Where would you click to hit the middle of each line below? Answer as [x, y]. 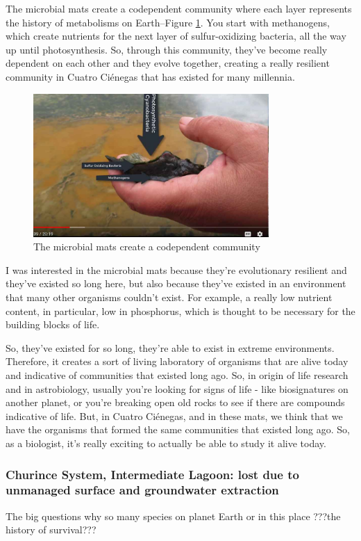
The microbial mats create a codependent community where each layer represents [179, 8]
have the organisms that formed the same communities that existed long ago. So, [178, 429]
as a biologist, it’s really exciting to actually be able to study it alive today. [166, 443]
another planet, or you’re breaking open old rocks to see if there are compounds [175, 402]
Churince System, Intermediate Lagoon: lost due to [152, 474]
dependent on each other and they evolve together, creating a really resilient [168, 63]
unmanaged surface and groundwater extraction [142, 490]
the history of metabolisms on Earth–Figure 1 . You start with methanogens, [168, 22]
